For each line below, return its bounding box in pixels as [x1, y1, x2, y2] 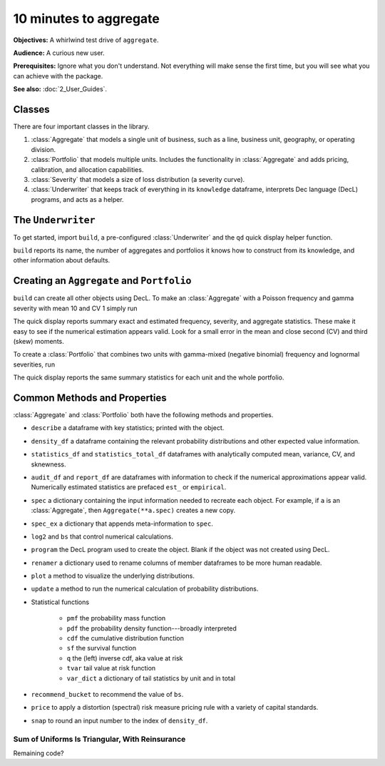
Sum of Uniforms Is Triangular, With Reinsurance [13, 734, 186, 744]
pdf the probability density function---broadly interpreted [66, 624, 237, 633]
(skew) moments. [13, 337, 64, 345]
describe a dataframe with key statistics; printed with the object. [31, 424, 225, 432]
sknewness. [31, 460, 66, 469]
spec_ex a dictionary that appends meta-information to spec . [31, 519, 214, 528]
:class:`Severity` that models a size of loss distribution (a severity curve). [31, 175, 245, 183]
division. [31, 145, 56, 153]
